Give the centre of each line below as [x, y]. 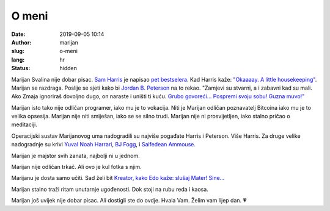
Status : [21, 68]
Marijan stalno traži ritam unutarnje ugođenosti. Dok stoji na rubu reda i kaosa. [110, 189]
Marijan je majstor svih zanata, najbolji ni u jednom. [75, 156]
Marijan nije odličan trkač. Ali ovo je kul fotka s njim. [76, 167]
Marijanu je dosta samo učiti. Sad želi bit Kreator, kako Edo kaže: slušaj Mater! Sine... [118, 178]
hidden [68, 68]
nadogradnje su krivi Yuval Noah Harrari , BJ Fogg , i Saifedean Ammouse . [103, 145]
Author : [21, 42]
